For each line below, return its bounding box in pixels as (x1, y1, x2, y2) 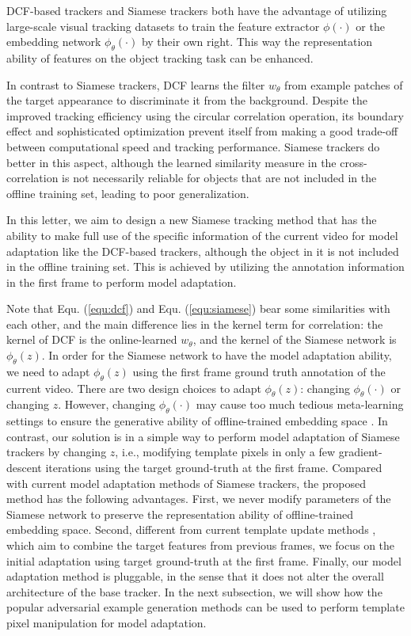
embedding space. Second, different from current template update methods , (6, 521, 376, 538)
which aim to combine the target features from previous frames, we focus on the (6, 537, 395, 554)
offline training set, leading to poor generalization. (6, 185, 249, 201)
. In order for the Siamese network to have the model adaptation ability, (41, 347, 392, 364)
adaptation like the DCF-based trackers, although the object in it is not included (6, 242, 399, 259)
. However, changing (58, 396, 156, 413)
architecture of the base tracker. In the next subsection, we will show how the (6, 583, 382, 600)
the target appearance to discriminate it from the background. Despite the (6, 92, 367, 109)
